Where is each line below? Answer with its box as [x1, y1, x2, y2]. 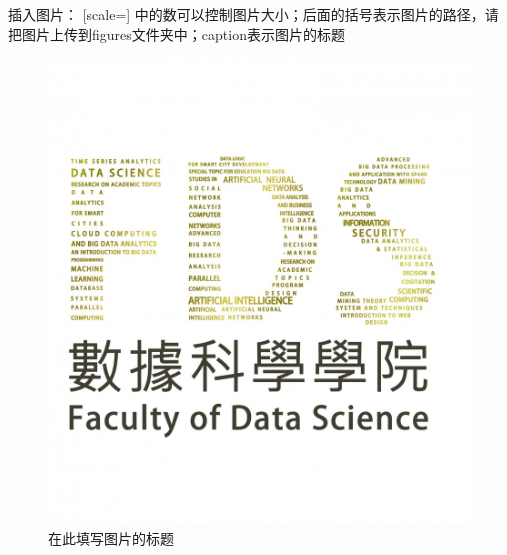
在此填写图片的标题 [48, 527, 174, 548]
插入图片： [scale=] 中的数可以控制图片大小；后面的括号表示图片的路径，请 [8, 4, 499, 24]
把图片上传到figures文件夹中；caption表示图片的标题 [8, 23, 345, 44]
